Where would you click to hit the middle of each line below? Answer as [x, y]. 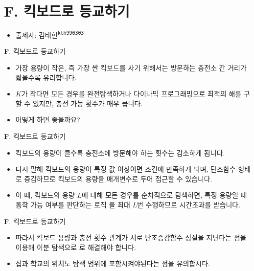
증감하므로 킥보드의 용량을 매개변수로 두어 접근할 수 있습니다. [118, 178]
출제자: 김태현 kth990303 [50, 34]
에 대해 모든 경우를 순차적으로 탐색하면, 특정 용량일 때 [164, 195]
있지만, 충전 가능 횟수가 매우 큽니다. [88, 103]
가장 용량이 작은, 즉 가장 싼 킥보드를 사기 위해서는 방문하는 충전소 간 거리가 [131, 67]
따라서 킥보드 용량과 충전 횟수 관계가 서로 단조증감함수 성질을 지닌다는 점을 [131, 237]
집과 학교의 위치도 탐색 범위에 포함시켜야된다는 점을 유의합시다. [113, 263]
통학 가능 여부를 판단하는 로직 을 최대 [73, 204]
